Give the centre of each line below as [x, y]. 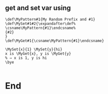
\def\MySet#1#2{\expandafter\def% [40, 23]
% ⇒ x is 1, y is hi [26, 58]
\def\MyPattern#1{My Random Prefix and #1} [50, 19]
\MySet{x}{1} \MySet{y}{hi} [34, 49]
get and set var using [38, 8]
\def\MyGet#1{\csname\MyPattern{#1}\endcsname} [55, 41]
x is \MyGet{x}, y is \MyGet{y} [38, 53]
